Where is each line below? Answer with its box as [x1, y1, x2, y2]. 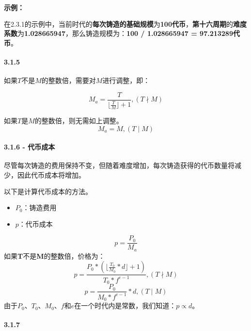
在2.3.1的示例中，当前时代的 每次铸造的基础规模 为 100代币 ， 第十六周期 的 [4, 18, 233, 29]
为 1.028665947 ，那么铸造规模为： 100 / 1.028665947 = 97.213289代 [17, 28, 240, 38]
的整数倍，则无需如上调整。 [34, 116, 123, 126]
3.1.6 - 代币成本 [4, 142, 55, 152]
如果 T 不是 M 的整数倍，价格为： [4, 250, 105, 261]
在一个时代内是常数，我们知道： [74, 300, 176, 311]
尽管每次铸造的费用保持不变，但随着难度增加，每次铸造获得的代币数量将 [4, 160, 235, 170]
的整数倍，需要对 [41, 75, 96, 85]
